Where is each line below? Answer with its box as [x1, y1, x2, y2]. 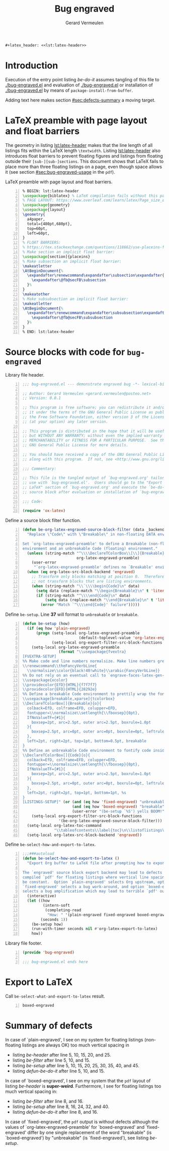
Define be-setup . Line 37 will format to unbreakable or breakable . [5, 611, 139, 617]
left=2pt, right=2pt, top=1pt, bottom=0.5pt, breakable [27, 739, 147, 744]
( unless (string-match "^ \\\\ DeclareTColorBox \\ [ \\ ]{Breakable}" [27, 551, 167, 556]
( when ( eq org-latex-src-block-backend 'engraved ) [27, 569, 135, 574]
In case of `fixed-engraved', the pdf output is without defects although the [5, 1119, 158, 1125]
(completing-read [45, 907, 81, 913]
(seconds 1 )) [40, 917, 68, 922]
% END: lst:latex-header [22, 329, 74, 334]
